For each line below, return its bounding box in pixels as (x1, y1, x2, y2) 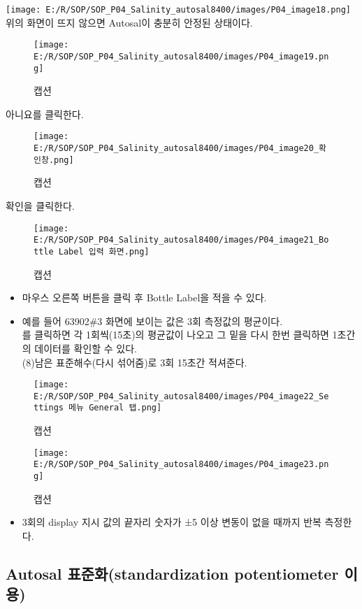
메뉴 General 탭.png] (68, 403, 162, 413)
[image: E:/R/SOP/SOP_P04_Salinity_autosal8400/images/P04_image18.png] (6, 5, 351, 15)
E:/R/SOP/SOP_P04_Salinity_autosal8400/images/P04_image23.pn (34, 459, 329, 470)
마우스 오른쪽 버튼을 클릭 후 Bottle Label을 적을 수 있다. (22, 290, 267, 305)
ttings (34, 403, 64, 413)
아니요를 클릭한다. (6, 106, 84, 121)
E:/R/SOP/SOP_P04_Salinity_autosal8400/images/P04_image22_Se (34, 391, 329, 401)
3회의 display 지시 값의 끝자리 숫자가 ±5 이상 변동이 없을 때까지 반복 (22, 515, 321, 529)
